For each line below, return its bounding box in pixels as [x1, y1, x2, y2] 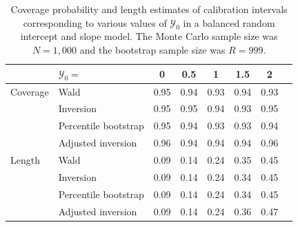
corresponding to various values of [23, 15, 167, 30]
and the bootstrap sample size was [79, 42, 226, 56]
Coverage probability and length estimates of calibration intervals [10, 2, 288, 16]
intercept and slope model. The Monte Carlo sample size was [20, 29, 278, 43]
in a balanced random [183, 15, 275, 30]
